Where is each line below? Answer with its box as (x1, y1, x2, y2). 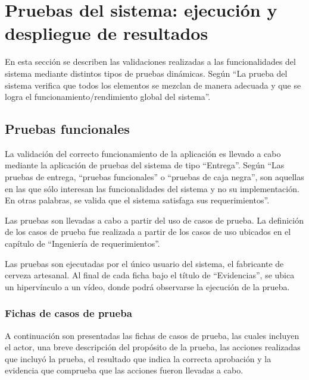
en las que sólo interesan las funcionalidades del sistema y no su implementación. (5, 182, 299, 194)
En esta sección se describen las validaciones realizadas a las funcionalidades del (5, 55, 296, 68)
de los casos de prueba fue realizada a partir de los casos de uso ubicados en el (5, 225, 291, 238)
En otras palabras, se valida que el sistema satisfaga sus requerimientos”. (5, 194, 270, 206)
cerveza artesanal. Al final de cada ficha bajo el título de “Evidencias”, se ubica (5, 269, 295, 281)
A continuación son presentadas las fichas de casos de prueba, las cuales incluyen (5, 329, 299, 341)
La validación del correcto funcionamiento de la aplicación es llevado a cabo (5, 147, 281, 159)
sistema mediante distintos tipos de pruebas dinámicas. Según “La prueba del (5, 67, 288, 79)
